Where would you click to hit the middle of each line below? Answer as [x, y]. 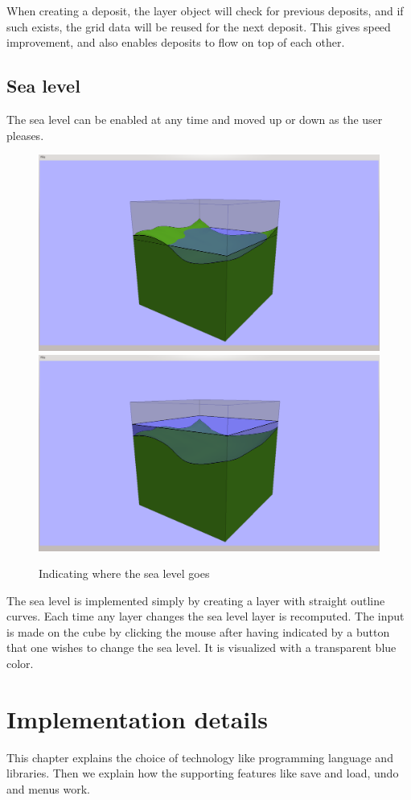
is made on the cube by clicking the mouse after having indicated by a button [198, 631]
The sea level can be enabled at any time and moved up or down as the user [195, 119]
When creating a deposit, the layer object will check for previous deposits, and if [205, 10]
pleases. [25, 135]
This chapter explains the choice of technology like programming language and [200, 757]
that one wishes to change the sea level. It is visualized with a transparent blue [201, 647]
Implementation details [137, 718]
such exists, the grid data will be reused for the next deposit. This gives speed [199, 26]
